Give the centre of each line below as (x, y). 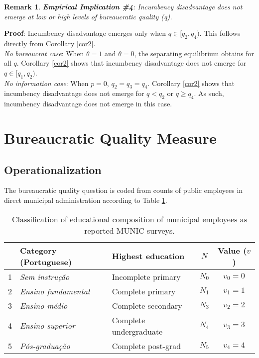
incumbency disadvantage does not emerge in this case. (88, 104)
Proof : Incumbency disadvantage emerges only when (85, 33)
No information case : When (46, 83)
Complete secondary (147, 305)
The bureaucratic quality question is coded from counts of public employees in (124, 190)
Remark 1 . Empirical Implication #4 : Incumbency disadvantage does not (123, 6)
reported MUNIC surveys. (129, 230)
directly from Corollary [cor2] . (50, 43)
